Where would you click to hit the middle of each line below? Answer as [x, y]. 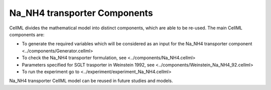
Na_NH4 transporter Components [81, 13]
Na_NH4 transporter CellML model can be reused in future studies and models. [91, 81]
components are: [27, 34]
